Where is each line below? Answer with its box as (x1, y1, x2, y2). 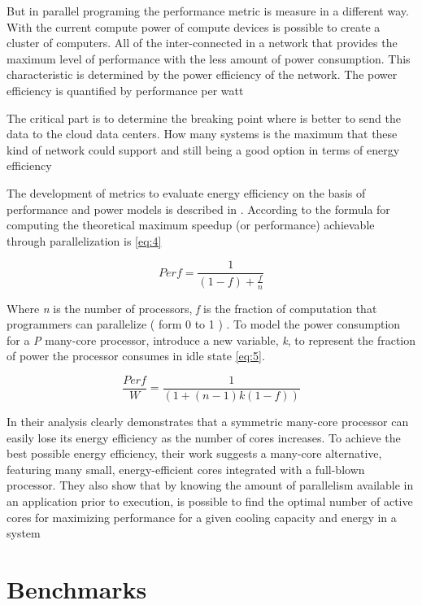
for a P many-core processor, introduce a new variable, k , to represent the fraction (7, 331, 416, 348)
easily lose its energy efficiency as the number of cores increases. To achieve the (7, 429, 401, 446)
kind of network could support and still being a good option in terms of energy (7, 141, 400, 158)
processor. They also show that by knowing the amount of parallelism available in (7, 477, 414, 494)
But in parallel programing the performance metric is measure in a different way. (7, 2, 409, 19)
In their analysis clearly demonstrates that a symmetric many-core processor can (7, 413, 409, 429)
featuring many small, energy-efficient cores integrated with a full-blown (7, 460, 365, 477)
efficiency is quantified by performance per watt (7, 81, 244, 98)
